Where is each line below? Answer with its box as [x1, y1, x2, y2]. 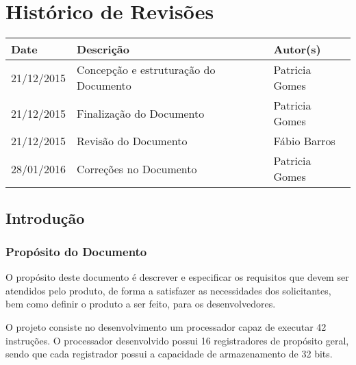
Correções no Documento [77, 160, 197, 177]
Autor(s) [273, 41, 321, 58]
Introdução [5, 207, 85, 228]
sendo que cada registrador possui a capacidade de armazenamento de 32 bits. [5, 347, 333, 361]
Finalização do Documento [77, 105, 205, 121]
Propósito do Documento [5, 242, 147, 260]
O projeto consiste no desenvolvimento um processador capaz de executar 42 [5, 319, 327, 333]
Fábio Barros [273, 133, 335, 149]
